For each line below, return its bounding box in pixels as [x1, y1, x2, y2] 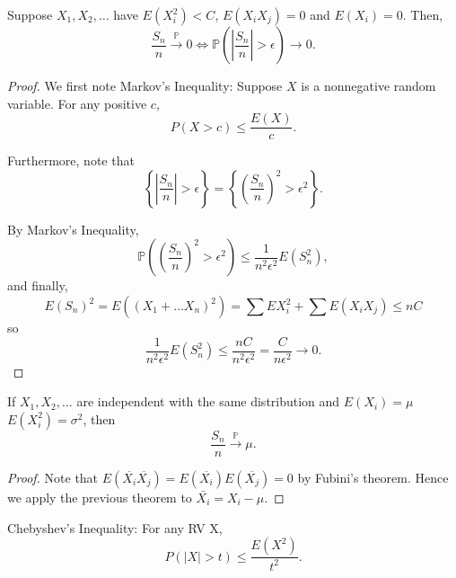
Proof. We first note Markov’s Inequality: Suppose [7, 76, 283, 94]
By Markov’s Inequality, [7, 219, 139, 238]
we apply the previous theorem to [7, 487, 192, 506]
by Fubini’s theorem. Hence [297, 467, 449, 486]
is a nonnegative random [301, 76, 436, 94]
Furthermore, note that [7, 151, 135, 170]
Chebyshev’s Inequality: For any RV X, [7, 518, 223, 537]
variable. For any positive [7, 93, 147, 112]
